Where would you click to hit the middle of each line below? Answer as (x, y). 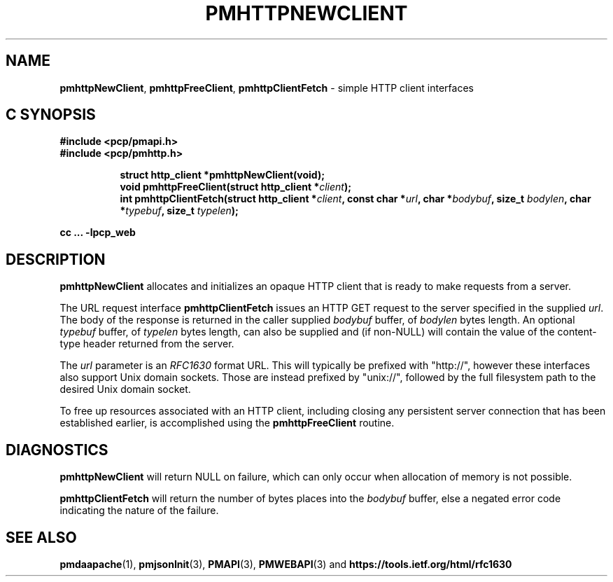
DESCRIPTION (56, 259)
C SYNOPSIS (51, 115)
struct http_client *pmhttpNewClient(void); (222, 175)
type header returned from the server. (147, 344)
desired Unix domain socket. (125, 389)
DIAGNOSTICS (57, 450)
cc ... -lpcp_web (98, 233)
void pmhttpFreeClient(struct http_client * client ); (236, 187)
